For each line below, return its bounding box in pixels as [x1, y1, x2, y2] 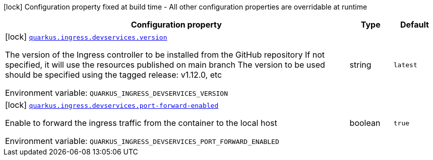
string [349, 60, 372, 70]
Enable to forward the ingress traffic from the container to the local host [5, 118, 277, 128]
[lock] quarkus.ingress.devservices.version [5, 32, 167, 42]
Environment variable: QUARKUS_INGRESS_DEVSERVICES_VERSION [5, 88, 228, 98]
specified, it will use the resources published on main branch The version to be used [5, 60, 325, 70]
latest [393, 61, 417, 69]
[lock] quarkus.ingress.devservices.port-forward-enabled [5, 100, 219, 110]
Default [400, 20, 429, 30]
